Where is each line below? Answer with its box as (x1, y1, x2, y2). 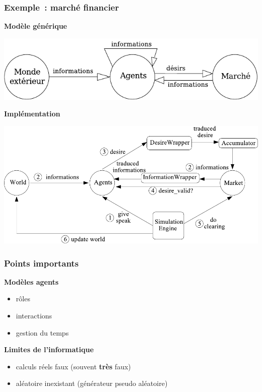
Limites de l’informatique (4, 344, 94, 355)
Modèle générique (4, 21, 67, 31)
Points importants (4, 256, 79, 269)
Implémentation (4, 108, 60, 119)
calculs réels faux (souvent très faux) (16, 361, 131, 371)
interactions (16, 310, 52, 321)
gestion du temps (16, 327, 69, 338)
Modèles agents (4, 276, 59, 287)
